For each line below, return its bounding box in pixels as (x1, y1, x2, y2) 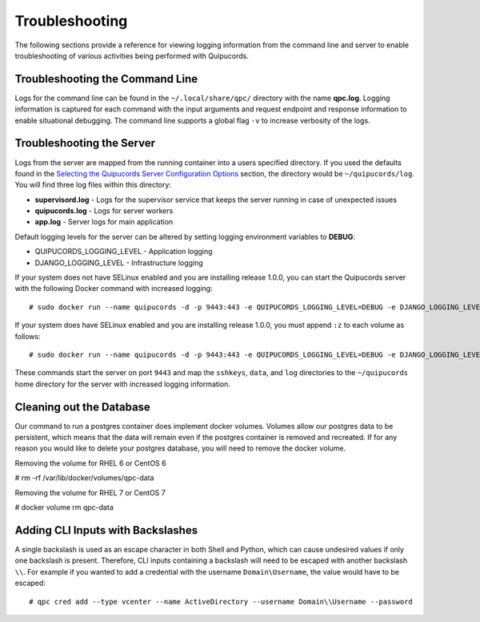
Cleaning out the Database (14, 400, 151, 414)
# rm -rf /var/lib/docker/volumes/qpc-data (14, 473, 154, 483)
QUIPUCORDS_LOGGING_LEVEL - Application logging (34, 247, 213, 256)
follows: (14, 331, 41, 341)
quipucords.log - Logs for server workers (34, 206, 174, 216)
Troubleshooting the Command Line (14, 72, 198, 86)
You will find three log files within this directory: (14, 180, 172, 190)
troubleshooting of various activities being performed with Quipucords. (14, 50, 250, 60)
